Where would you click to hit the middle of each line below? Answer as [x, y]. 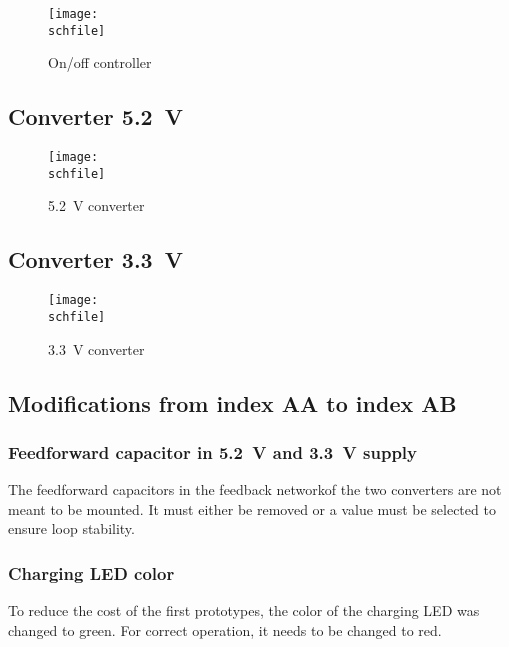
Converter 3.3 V [95, 259]
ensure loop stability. [71, 528]
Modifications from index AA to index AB [232, 402]
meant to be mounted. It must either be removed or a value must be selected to [252, 508]
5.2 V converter [96, 205]
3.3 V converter [96, 348]
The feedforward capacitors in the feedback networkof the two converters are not [255, 489]
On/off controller [100, 62]
